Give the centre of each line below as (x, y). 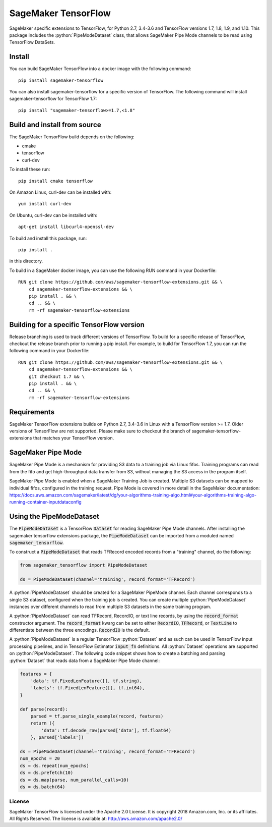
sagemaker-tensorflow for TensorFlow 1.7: (53, 99)
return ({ (43, 723)
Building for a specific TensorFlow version (77, 325)
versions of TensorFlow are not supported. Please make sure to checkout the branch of (100, 431)
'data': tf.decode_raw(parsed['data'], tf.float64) (106, 730)
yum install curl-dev (45, 204)
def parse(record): (44, 709)
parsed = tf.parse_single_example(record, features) (97, 716)
